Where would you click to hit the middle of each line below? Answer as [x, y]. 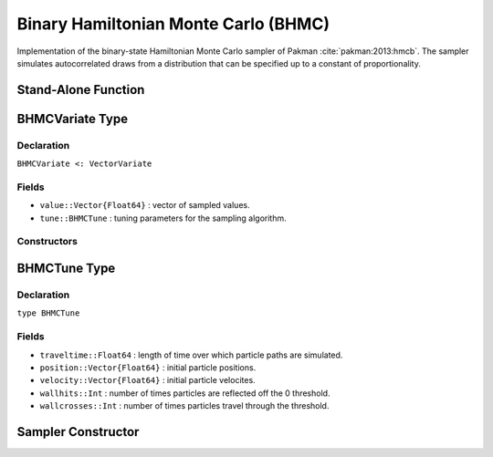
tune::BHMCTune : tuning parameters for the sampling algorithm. [163, 218]
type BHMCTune [48, 313]
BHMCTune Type [66, 269]
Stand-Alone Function [81, 90]
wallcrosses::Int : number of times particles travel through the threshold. [184, 406]
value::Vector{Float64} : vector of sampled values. [145, 205]
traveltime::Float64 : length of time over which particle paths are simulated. [191, 355]
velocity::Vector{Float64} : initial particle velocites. [147, 380]
